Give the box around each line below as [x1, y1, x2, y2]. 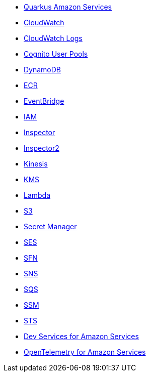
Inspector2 [24, 144, 59, 152]
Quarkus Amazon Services [24, 3, 112, 11]
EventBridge [24, 97, 64, 105]
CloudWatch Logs [24, 34, 83, 43]
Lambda [24, 191, 51, 199]
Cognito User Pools [24, 50, 88, 58]
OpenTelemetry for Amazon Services [24, 348, 146, 356]
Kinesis [24, 159, 48, 168]
